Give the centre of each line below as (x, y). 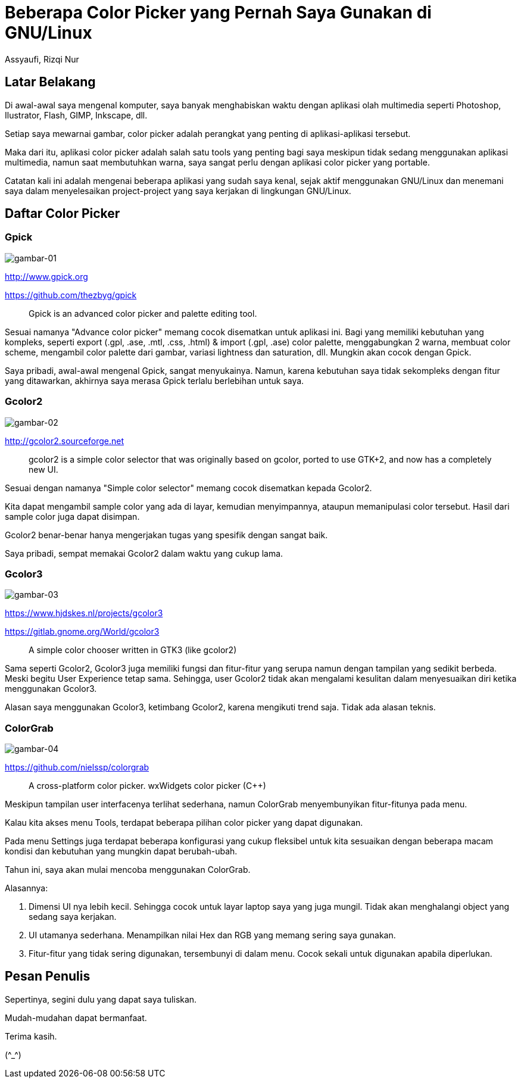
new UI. (43, 469)
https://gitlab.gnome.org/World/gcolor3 (82, 632)
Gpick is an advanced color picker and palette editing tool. (143, 313)
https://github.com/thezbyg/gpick (71, 295)
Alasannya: (26, 888)
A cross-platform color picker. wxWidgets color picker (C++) (147, 786)
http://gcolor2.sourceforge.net (64, 441)
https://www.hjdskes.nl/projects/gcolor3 (84, 613)
